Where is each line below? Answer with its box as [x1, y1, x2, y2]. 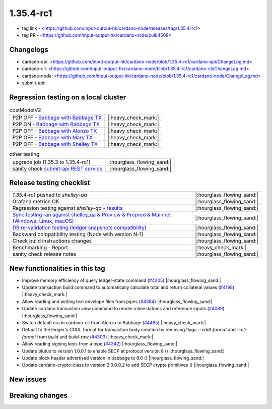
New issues [9, 375, 47, 384]
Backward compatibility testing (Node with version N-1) [12, 231, 144, 238]
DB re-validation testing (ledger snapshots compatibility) [12, 224, 147, 231]
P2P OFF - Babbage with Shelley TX [12, 141, 98, 148]
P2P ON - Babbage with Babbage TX [12, 121, 100, 128]
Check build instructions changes [12, 238, 92, 245]
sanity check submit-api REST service [12, 165, 103, 172]
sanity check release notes [12, 251, 77, 258]
